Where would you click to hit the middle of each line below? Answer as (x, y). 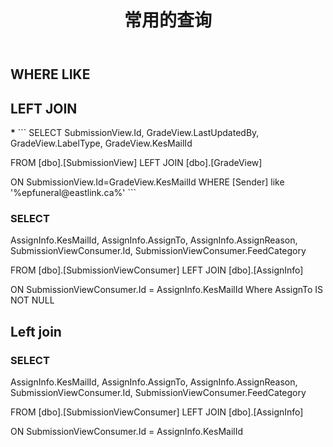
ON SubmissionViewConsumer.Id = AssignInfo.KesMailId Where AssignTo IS (167, 290)
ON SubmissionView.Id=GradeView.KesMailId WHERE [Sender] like (147, 182)
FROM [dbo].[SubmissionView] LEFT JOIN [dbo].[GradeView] (136, 162)
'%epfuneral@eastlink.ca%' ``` (73, 192)
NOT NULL (32, 300)
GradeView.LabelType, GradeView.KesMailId (101, 143)
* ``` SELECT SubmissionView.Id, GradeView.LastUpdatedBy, (135, 132)
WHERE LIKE (50, 74)
